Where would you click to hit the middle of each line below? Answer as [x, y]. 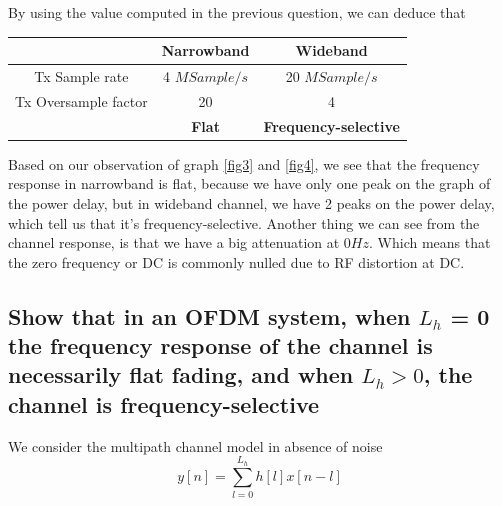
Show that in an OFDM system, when [209, 315]
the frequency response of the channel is [220, 345]
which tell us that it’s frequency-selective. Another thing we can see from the [244, 222]
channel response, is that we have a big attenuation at [174, 242]
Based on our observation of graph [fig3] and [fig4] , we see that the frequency [244, 163]
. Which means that [430, 242]
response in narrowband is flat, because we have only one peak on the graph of [249, 183]
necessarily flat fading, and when [181, 374]
